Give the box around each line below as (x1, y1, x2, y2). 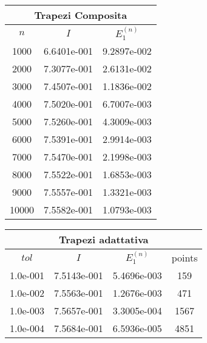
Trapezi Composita (34, 8, 127, 22)
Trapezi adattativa (58, 232, 149, 246)
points (171, 250, 198, 265)
